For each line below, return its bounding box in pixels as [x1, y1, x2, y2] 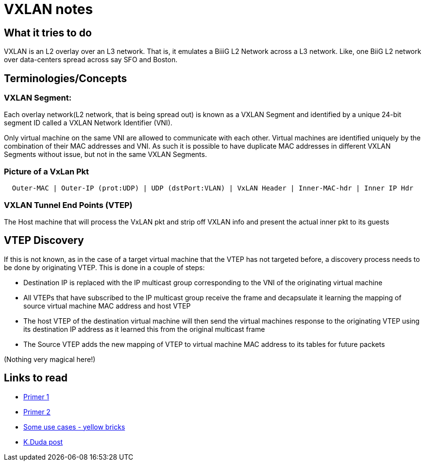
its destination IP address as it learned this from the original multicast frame [23, 325, 265, 333]
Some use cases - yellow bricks [23, 422, 125, 431]
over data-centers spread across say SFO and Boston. [4, 55, 178, 64]
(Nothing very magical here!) [4, 355, 96, 363]
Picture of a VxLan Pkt [4, 166, 89, 176]
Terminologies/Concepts [4, 72, 127, 85]
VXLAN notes [4, 1, 93, 17]
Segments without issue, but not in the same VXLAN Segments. [4, 150, 207, 159]
